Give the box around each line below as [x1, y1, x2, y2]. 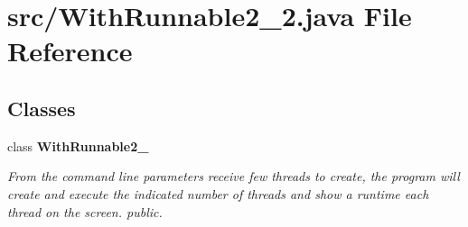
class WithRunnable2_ [7, 136, 149, 155]
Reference [7, 32, 133, 69]
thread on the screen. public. [7, 202, 163, 221]
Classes [7, 94, 76, 122]
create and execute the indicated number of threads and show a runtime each [7, 184, 429, 203]
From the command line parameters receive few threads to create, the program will [7, 167, 460, 186]
